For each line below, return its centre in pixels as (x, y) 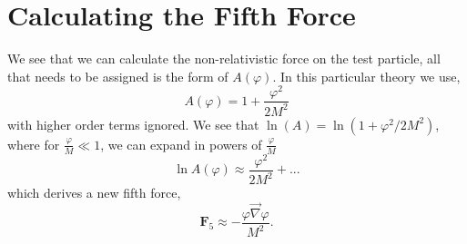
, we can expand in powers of (181, 144)
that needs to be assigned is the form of (118, 76)
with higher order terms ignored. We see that (133, 124)
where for (34, 144)
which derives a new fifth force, (94, 193)
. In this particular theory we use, (366, 76)
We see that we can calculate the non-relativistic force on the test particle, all (224, 59)
